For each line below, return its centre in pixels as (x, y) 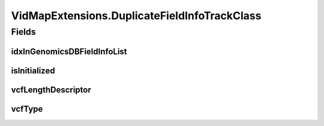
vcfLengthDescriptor (51, 90)
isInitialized (33, 70)
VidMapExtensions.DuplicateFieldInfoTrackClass (136, 16)
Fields (23, 32)
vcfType (27, 109)
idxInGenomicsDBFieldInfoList (69, 51)
